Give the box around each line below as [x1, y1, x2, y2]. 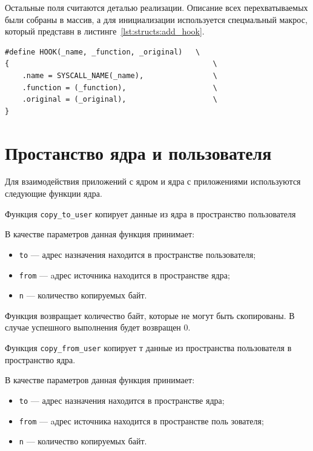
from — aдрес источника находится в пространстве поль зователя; [19, 414, 264, 427]
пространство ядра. [5, 353, 76, 366]
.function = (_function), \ [22, 83, 217, 92]
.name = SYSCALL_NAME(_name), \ [22, 71, 217, 80]
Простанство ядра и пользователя [5, 140, 272, 165]
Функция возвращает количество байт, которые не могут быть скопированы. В [5, 309, 295, 321]
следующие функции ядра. [5, 187, 102, 200]
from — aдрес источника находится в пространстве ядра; [19, 268, 230, 281]
